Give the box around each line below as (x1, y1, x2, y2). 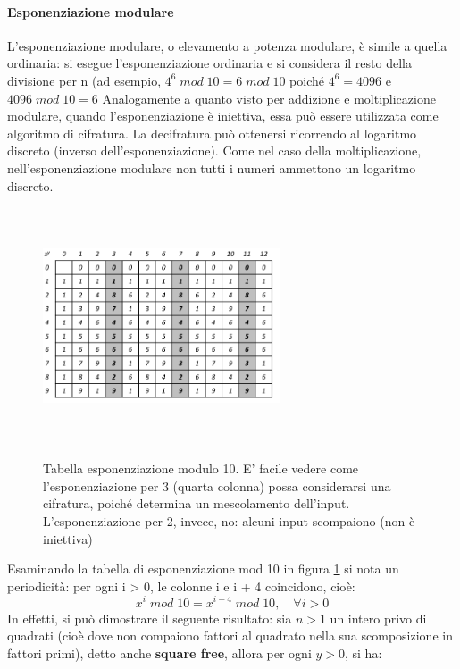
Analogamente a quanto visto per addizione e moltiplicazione (102, 88, 436, 107)
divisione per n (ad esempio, (7, 71, 162, 89)
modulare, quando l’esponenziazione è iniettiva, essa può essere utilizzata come (7, 106, 439, 125)
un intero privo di (330, 608, 427, 627)
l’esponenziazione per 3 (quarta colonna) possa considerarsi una (43, 476, 391, 495)
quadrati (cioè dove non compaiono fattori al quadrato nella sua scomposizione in (7, 626, 453, 645)
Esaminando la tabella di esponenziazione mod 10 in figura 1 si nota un (7, 559, 399, 578)
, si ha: (344, 643, 382, 662)
